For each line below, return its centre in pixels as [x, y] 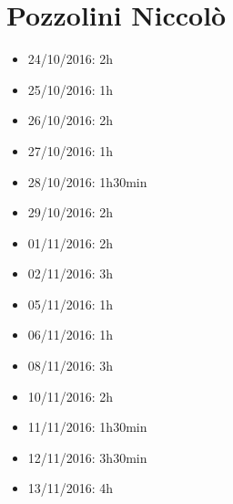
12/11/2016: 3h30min [87, 457]
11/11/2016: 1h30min [87, 427]
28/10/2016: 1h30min [87, 181]
